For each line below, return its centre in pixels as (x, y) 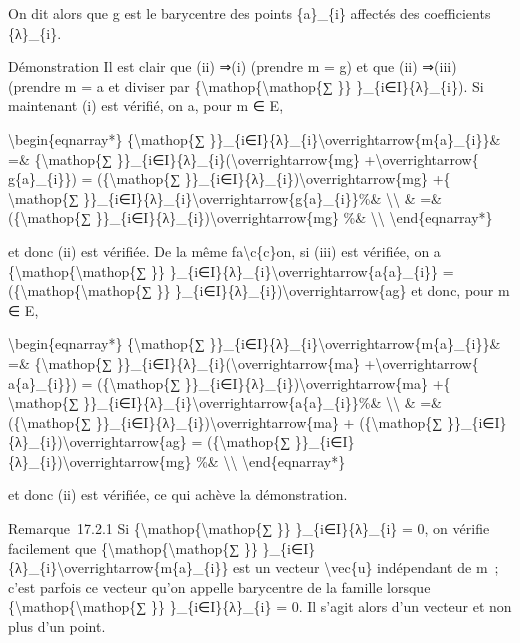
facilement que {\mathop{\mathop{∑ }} (133, 547)
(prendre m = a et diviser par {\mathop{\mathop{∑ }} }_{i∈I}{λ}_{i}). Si (246, 85)
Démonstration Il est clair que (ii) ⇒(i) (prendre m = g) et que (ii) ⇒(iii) (232, 66)
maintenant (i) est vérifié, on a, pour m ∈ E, (146, 105)
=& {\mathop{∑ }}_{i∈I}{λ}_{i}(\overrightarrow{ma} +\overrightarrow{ (243, 362)
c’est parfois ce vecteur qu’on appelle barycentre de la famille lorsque (219, 586)
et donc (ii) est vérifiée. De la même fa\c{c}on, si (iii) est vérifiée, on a (224, 250)
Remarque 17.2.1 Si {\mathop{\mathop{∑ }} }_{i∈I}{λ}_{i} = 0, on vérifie (249, 528)
